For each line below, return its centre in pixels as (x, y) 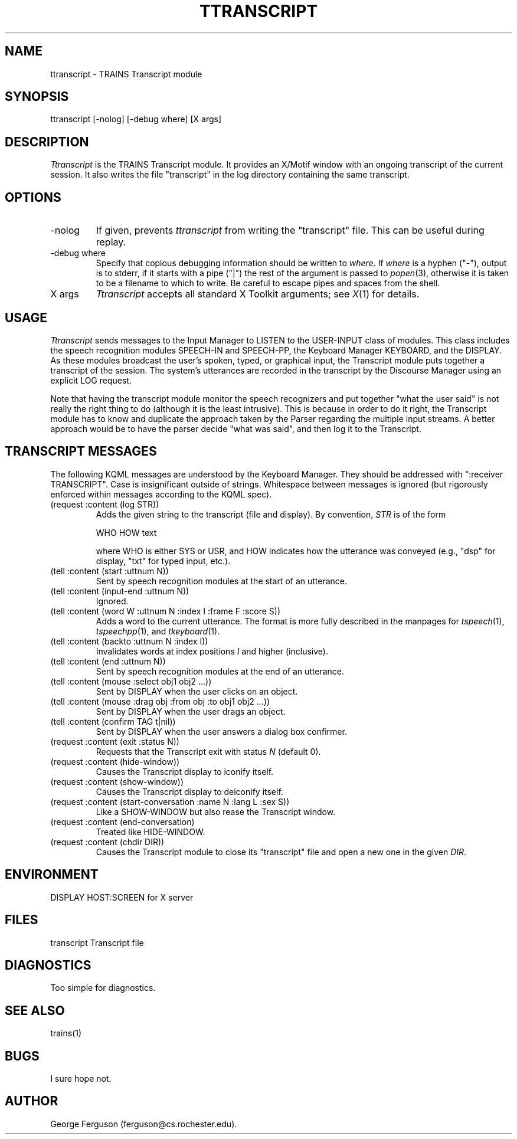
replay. (111, 242)
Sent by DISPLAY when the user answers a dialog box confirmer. (221, 731)
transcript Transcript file (97, 942)
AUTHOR (32, 1101)
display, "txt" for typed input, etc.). (163, 561)
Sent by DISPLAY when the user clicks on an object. (197, 691)
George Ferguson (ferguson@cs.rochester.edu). (144, 1124)
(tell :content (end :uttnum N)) (108, 661)
